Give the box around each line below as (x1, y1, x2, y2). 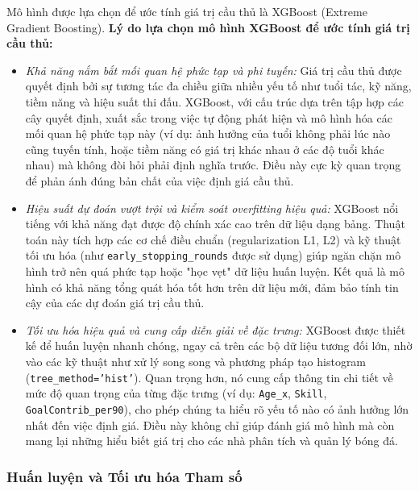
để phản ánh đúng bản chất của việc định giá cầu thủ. (25, 172, 294, 189)
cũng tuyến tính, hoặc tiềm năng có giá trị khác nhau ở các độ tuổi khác (25, 140, 384, 157)
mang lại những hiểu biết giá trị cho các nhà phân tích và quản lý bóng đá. (25, 432, 398, 449)
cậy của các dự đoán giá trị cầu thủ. (25, 294, 205, 311)
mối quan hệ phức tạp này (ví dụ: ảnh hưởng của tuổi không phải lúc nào (25, 125, 391, 142)
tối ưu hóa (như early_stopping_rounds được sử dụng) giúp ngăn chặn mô (25, 247, 401, 264)
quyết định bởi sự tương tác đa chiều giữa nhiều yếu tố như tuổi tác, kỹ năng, (25, 77, 412, 94)
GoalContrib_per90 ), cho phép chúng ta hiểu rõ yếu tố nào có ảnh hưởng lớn (25, 400, 409, 417)
